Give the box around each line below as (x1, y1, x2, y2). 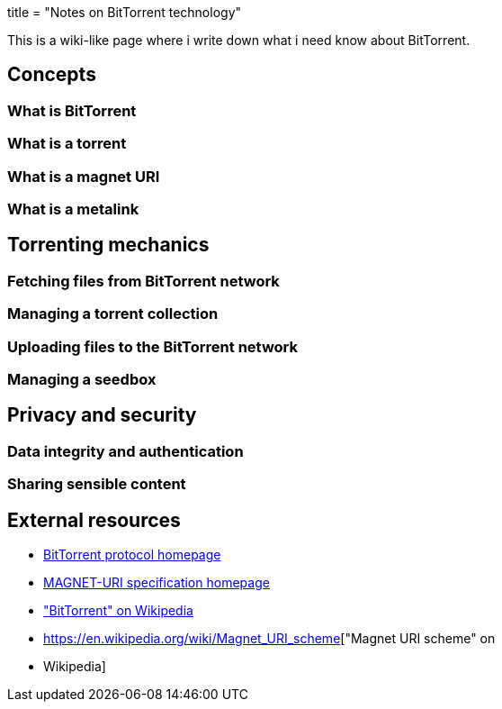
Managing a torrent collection (7, 305, 219, 323)
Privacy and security (7, 404, 197, 427)
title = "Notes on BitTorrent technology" (7, 5, 242, 20)
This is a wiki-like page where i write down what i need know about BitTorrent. (7, 32, 471, 48)
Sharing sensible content (7, 475, 186, 494)
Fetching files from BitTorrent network (7, 271, 280, 290)
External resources (7, 508, 181, 532)
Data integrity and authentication (7, 441, 244, 460)
